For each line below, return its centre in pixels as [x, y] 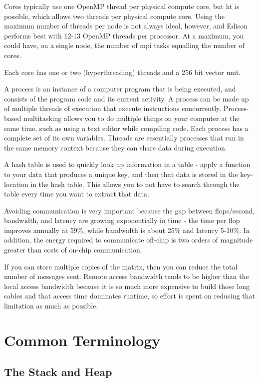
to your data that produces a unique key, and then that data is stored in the [121, 174]
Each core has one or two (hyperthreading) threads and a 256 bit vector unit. [123, 72]
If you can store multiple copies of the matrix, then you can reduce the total [121, 266]
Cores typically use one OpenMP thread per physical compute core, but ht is [122, 6]
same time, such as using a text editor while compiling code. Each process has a [126, 128]
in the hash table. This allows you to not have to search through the [135, 184]
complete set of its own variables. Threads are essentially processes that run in [124, 138]
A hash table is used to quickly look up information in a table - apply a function [127, 164]
